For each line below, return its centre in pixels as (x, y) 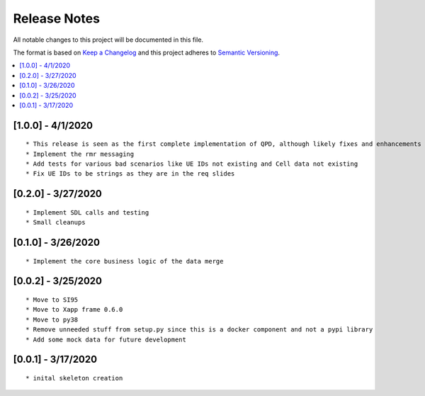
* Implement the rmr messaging (80, 154)
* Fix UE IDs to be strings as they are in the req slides (130, 174)
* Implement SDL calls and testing (87, 212)
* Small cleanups (56, 222)
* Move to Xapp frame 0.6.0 (74, 310)
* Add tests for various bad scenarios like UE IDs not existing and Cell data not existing (192, 164)
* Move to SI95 (52, 300)
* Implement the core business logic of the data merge (125, 261)
